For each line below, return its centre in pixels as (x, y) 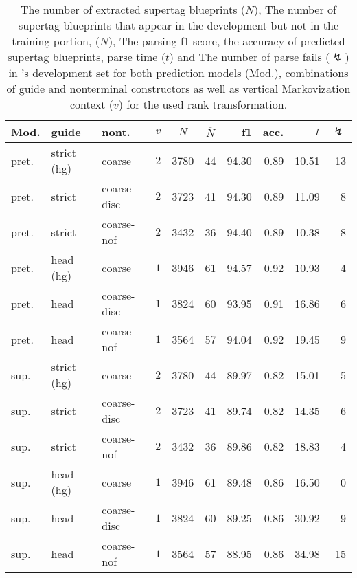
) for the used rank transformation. (203, 104)
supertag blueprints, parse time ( (87, 57)
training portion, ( (56, 41)
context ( (92, 104)
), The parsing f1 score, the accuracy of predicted (227, 41)
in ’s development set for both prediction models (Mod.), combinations (178, 73)
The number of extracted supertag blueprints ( (133, 9)
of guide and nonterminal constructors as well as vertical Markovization (178, 88)
